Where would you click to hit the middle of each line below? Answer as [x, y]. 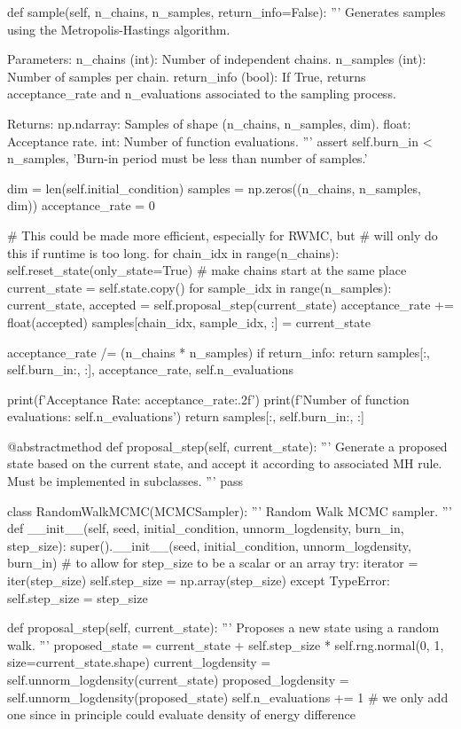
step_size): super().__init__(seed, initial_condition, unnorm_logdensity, [209, 545]
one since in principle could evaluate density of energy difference [182, 714]
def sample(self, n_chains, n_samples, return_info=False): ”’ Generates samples [227, 12]
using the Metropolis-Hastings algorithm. [119, 29]
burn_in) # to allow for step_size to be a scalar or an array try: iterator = [213, 563]
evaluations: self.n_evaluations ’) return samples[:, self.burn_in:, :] [186, 416]
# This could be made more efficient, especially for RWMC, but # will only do [223, 235]
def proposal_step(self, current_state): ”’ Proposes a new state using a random [223, 627]
